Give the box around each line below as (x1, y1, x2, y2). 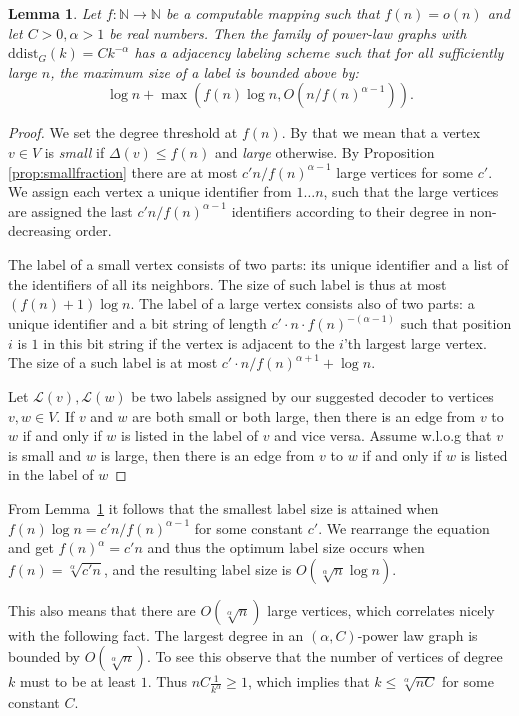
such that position (400, 313, 512, 334)
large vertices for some (336, 161, 474, 182)
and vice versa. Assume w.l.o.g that (274, 425, 492, 446)
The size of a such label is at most (8, 352, 218, 373)
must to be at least (19, 671, 136, 692)
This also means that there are (8, 599, 196, 620)
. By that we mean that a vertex (281, 122, 481, 143)
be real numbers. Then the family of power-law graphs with (109, 22, 467, 43)
